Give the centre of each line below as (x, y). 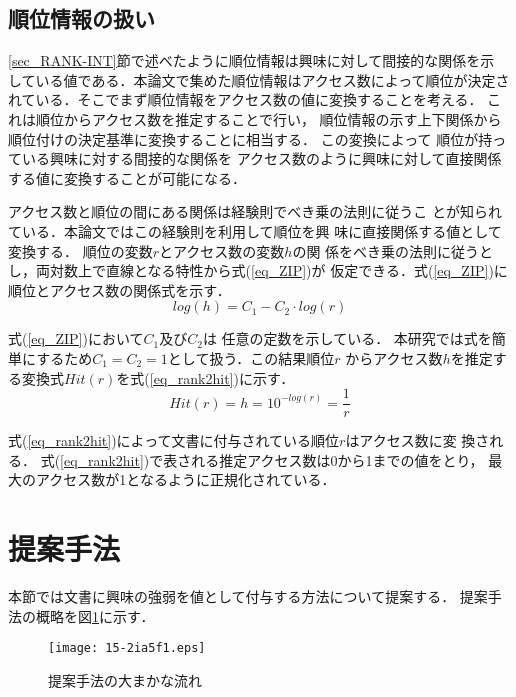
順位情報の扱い (81, 18)
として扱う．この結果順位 (251, 357)
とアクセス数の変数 (222, 250)
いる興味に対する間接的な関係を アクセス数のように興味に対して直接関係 (261, 158)
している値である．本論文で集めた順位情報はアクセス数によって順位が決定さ (259, 79)
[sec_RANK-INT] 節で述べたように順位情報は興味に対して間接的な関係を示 (251, 60)
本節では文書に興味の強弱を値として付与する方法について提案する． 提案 (248, 596)
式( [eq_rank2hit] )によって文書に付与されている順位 (174, 440)
